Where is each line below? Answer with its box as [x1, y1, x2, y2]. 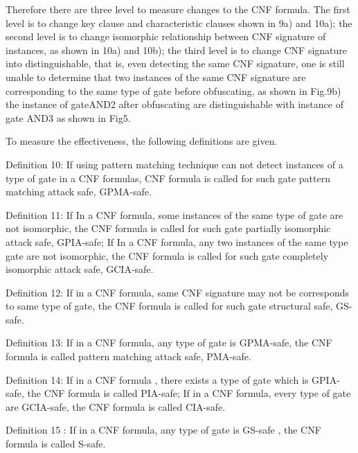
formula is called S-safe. [6, 436, 106, 451]
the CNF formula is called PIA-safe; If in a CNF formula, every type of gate [27, 386, 351, 400]
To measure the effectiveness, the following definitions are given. [6, 134, 278, 148]
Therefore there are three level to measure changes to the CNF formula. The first [6, 2, 350, 16]
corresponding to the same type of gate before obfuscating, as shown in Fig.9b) [6, 83, 341, 98]
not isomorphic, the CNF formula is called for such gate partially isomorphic [6, 221, 331, 236]
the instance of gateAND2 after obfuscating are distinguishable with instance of [6, 97, 343, 112]
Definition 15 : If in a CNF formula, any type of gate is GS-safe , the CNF [6, 423, 321, 437]
